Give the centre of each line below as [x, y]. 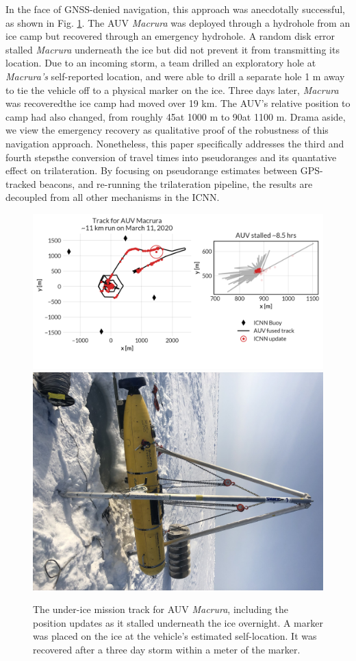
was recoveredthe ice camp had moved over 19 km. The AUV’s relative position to [178, 103]
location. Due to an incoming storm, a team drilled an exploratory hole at [161, 63]
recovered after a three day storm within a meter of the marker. [167, 649]
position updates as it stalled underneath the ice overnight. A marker [178, 622]
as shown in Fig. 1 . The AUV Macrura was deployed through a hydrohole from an [178, 22]
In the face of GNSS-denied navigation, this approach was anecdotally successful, [175, 9]
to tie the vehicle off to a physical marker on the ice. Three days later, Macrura [172, 89]
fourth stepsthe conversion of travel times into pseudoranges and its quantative [171, 157]
